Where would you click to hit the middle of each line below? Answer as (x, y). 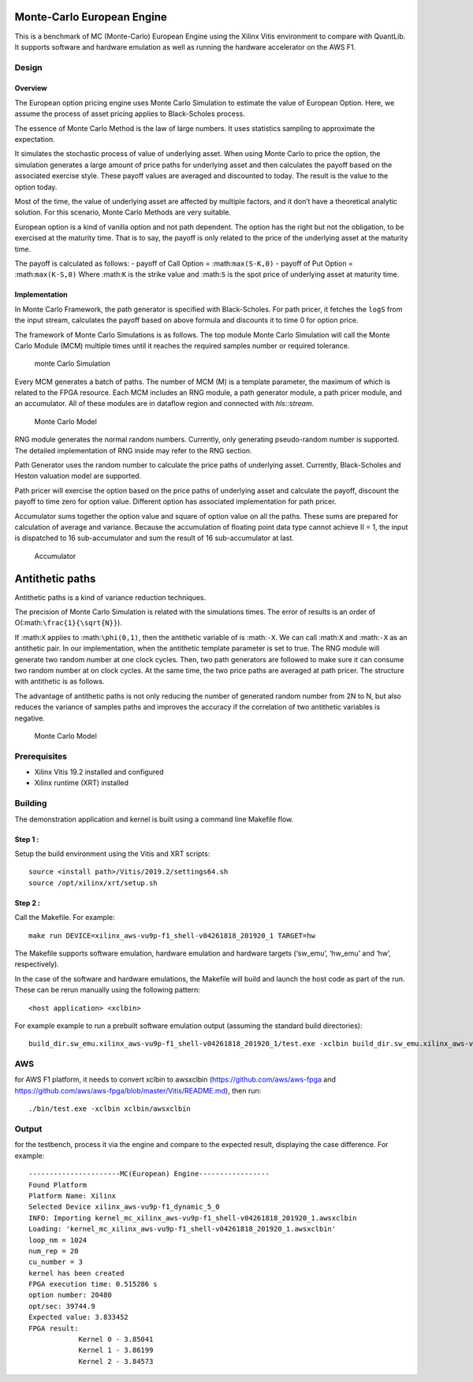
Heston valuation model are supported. (78, 476)
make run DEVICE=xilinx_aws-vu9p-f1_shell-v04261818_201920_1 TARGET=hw (172, 935)
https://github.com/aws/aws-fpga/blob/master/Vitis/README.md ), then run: (138, 1090)
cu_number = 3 (56, 1262)
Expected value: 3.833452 (79, 1317)
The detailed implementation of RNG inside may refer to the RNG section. (133, 450)
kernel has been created (76, 1273)
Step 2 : (28, 903)
